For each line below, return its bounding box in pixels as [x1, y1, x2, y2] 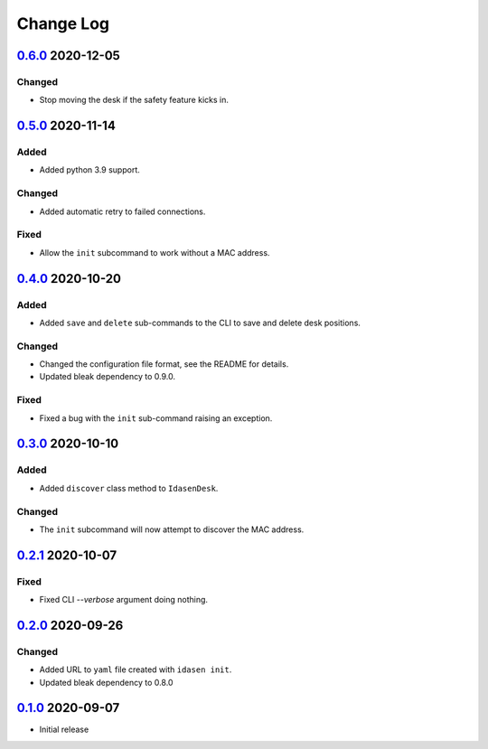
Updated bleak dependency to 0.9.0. [39, 371, 176, 382]
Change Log [16, 14, 110, 33]
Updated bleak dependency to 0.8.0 [39, 677, 174, 688]
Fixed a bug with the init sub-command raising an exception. [39, 412, 273, 424]
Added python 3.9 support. [39, 164, 140, 175]
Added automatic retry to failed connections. [39, 206, 206, 217]
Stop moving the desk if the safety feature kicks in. [39, 95, 230, 106]
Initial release [39, 724, 89, 735]
